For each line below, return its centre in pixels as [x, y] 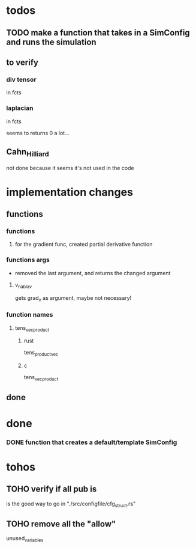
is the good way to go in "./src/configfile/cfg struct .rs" [71, 504]
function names [30, 315]
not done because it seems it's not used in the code [70, 168]
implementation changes [70, 192]
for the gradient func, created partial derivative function [84, 245]
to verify [22, 62]
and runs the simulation [52, 42]
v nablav [23, 285]
